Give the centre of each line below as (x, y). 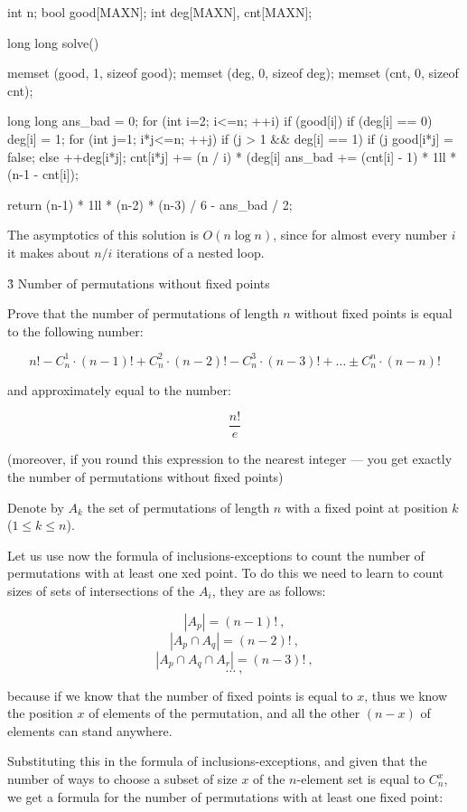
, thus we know (406, 695)
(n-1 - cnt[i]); (43, 174)
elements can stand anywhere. (90, 730)
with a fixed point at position (366, 507)
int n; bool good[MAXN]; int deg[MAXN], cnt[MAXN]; (160, 12)
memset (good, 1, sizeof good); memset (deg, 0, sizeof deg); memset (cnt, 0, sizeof (233, 73)
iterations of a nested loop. (191, 252)
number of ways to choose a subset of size (122, 779)
